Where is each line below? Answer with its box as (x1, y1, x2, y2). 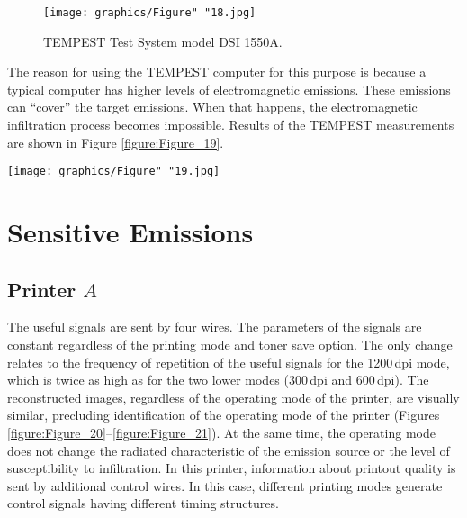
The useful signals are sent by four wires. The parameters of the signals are (7, 317, 422, 336)
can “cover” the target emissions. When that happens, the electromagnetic (7, 97, 418, 116)
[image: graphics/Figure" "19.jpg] (7, 165, 220, 178)
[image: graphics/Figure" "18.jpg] (43, 6, 256, 19)
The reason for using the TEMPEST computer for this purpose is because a (7, 62, 427, 81)
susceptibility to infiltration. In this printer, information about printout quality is (7, 459, 456, 477)
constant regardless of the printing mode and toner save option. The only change (7, 335, 453, 354)
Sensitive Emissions (7, 214, 254, 250)
